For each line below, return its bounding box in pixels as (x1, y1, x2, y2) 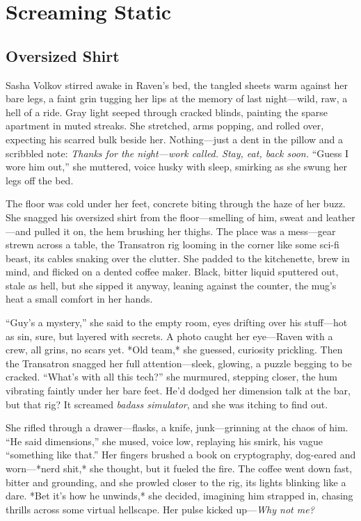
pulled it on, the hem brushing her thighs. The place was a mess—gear (34, 223, 336, 238)
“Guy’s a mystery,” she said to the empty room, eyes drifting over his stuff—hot (6, 315, 348, 330)
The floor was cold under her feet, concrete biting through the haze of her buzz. (6, 196, 346, 211)
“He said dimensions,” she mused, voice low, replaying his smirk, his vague (6, 433, 323, 448)
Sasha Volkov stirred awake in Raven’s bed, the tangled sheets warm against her (6, 77, 348, 92)
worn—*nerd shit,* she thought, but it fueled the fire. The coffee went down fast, (6, 461, 353, 476)
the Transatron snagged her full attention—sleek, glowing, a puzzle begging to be (6, 355, 352, 370)
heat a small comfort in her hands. (6, 291, 153, 306)
